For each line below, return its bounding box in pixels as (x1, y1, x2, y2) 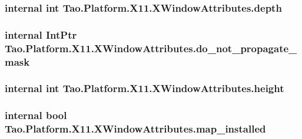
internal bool (5, 108, 67, 123)
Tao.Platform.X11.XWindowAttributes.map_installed (5, 121, 266, 136)
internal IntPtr (5, 27, 77, 42)
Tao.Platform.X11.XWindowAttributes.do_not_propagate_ (5, 40, 297, 55)
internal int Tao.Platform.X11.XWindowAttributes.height (5, 81, 284, 96)
